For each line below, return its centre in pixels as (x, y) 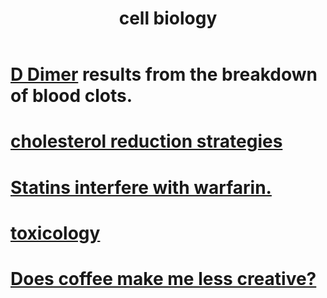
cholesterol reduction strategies (146, 141)
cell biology (168, 18)
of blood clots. (71, 96)
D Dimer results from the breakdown (164, 74)
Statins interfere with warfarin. (141, 187)
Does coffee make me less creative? (163, 278)
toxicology (55, 233)
